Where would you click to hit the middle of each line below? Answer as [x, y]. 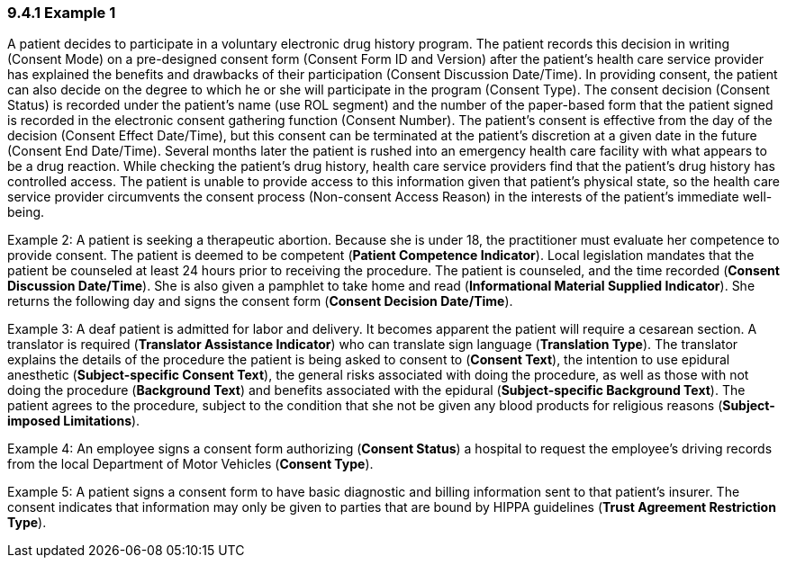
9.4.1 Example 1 [62, 13]
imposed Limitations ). [74, 421]
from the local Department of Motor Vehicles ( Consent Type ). [190, 464]
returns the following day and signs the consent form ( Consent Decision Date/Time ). [260, 301]
